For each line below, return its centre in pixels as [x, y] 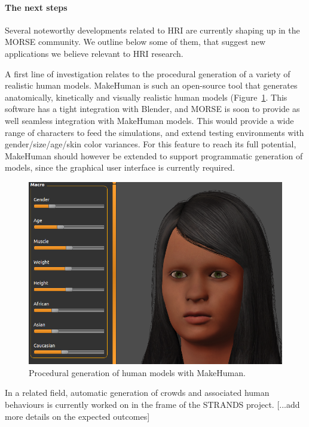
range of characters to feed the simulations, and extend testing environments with [154, 132]
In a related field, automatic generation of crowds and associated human [137, 393]
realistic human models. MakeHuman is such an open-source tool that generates [151, 85]
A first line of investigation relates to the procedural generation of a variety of [148, 73]
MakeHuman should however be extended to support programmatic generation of [154, 155]
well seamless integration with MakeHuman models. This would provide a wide [149, 120]
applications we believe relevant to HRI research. [94, 53]
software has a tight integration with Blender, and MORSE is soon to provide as [152, 109]
